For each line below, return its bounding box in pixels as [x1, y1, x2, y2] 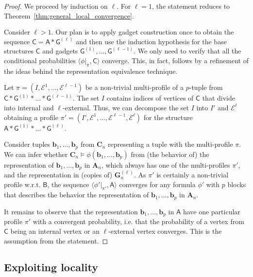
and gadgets [42, 46, 78, 56]
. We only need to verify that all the [134, 46, 241, 56]
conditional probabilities [4, 55, 76, 65]
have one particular [183, 206, 240, 216]
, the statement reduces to [152, 1, 230, 11]
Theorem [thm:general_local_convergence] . [4, 10, 134, 20]
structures [4, 46, 34, 56]
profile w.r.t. [4, 179, 41, 189]
